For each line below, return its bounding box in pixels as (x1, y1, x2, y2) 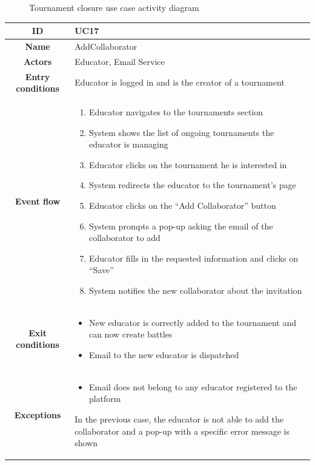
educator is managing (88, 138, 168, 151)
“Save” (88, 263, 114, 276)
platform (88, 392, 121, 405)
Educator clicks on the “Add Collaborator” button (88, 199, 276, 212)
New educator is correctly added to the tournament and (88, 316, 296, 328)
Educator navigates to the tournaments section (88, 106, 264, 118)
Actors (23, 55, 52, 67)
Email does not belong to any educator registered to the (88, 380, 297, 393)
